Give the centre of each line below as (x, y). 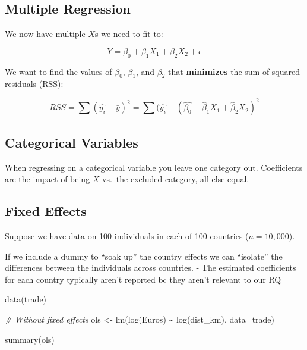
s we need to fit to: (129, 34)
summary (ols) (30, 339)
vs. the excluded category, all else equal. (176, 179)
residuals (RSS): (34, 84)
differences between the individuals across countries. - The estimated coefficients (151, 268)
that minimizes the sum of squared (234, 71)
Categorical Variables (72, 142)
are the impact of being (48, 179)
